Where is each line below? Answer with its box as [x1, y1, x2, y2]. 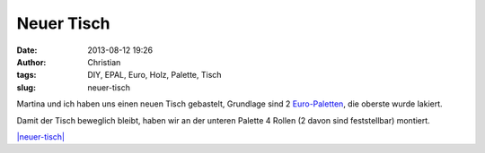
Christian [87, 56, 121, 67]
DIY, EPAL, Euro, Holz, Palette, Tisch [87, 70, 222, 81]
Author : [16, 56, 47, 67]
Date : [16, 45, 38, 55]
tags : [16, 70, 37, 81]
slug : [16, 81, 36, 93]
